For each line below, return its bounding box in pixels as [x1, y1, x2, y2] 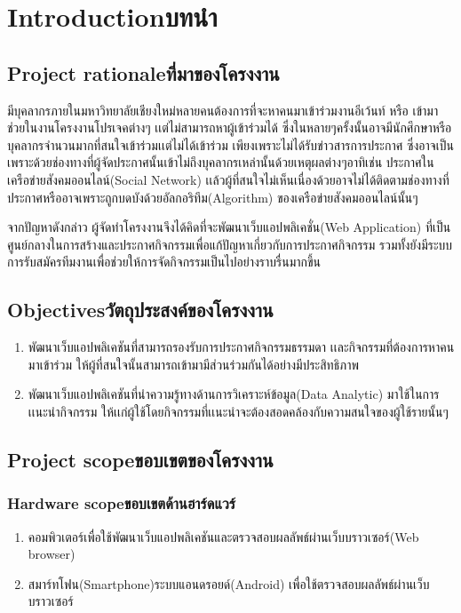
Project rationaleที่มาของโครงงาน [7, 59, 280, 86]
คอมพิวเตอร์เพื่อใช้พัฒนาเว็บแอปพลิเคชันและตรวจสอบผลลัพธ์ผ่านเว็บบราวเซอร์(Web [28, 527, 419, 545]
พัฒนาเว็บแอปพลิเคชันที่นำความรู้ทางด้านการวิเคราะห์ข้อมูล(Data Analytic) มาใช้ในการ [28, 385, 440, 403]
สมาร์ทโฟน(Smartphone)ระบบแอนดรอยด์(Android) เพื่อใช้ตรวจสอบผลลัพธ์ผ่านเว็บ [28, 574, 430, 593]
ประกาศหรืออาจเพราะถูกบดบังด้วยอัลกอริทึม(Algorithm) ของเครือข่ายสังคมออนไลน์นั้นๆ [7, 187, 418, 206]
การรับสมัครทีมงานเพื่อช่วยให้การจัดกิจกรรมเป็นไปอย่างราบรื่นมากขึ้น [7, 252, 322, 271]
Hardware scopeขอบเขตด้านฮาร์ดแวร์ [7, 492, 236, 514]
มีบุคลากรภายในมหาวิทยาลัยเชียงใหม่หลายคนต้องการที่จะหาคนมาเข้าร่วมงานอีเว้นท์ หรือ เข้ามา [7, 100, 439, 119]
